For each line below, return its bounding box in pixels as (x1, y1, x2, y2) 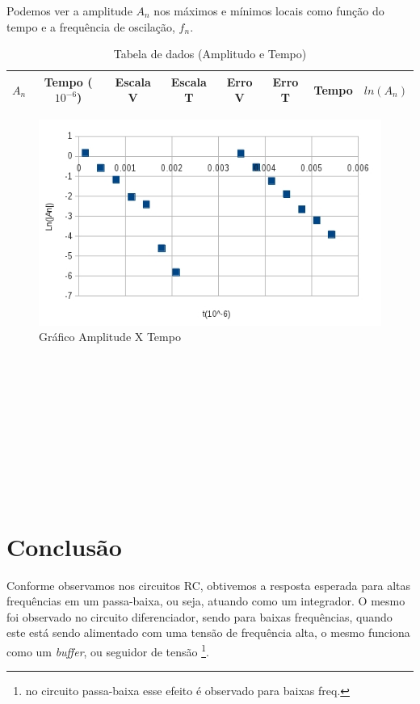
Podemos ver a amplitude (6, 2, 132, 19)
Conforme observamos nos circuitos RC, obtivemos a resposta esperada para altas (6, 576, 411, 593)
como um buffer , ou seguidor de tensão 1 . (6, 640, 209, 660)
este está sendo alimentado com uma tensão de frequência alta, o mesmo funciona (6, 624, 410, 641)
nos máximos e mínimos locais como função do (153, 2, 384, 19)
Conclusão (6, 529, 122, 563)
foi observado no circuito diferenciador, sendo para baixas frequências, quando (6, 608, 393, 625)
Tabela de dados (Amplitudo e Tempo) (113, 45, 307, 62)
